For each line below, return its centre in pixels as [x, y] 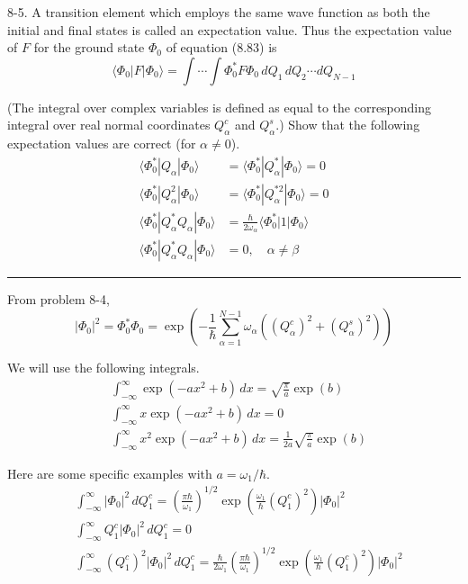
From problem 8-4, [58, 298]
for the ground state [89, 47]
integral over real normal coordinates [109, 125]
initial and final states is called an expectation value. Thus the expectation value [229, 29]
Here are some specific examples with [110, 473]
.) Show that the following [348, 125]
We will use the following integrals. [103, 368]
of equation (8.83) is [221, 47]
